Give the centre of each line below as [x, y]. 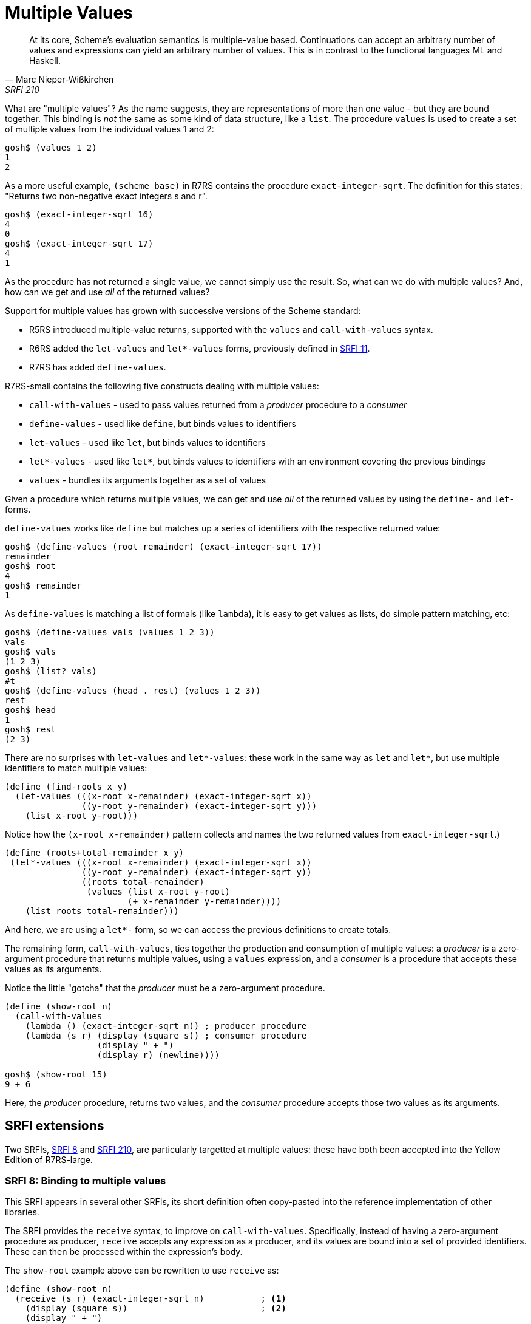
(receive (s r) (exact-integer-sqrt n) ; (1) [151, 1299]
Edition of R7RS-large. [49, 1159]
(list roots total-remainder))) [102, 911]
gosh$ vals [31, 651]
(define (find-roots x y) [66, 786]
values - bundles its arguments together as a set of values [148, 480]
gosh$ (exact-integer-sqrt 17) [79, 243]
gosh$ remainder [43, 585]
